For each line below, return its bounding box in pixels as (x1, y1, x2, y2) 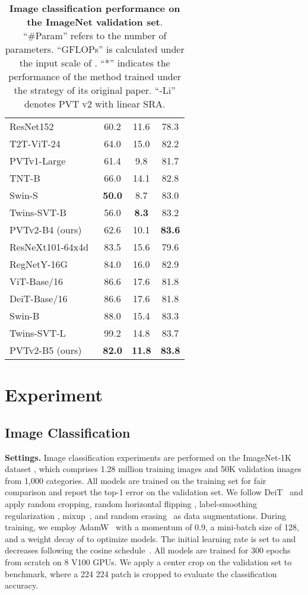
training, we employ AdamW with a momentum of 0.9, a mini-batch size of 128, (5, 521, 299, 533)
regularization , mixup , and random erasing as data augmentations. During (5, 509, 286, 521)
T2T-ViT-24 (9, 137, 61, 150)
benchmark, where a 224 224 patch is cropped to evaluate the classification (5, 567, 277, 580)
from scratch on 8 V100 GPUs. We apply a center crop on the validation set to (5, 555, 292, 568)
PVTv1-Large (9, 154, 66, 167)
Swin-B (9, 309, 40, 322)
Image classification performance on (9, 1, 180, 15)
